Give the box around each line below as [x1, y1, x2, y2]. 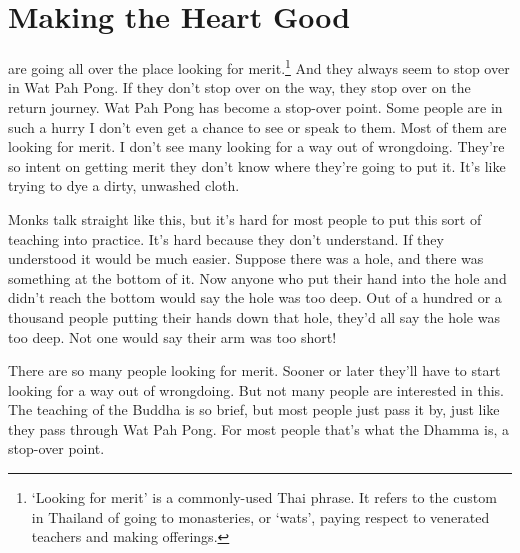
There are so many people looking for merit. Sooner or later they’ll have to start [8, 360, 501, 381]
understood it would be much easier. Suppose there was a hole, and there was [8, 248, 484, 269]
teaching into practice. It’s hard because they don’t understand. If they [8, 228, 444, 249]
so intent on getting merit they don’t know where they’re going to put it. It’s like [8, 155, 506, 176]
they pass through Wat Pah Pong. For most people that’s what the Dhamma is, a [8, 418, 509, 439]
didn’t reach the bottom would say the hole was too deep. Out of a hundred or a [8, 287, 502, 308]
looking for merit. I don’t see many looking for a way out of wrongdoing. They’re [8, 136, 505, 157]
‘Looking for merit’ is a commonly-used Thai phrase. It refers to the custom [31, 487, 497, 508]
